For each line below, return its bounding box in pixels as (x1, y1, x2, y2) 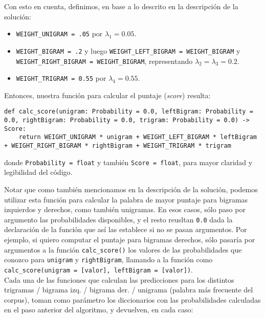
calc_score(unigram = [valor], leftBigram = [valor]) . (4, 264, 193, 275)
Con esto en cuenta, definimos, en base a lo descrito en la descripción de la (4, 1, 238, 11)
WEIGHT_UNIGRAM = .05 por (16, 28, 103, 39)
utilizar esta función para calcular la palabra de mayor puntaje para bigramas (4, 194, 248, 205)
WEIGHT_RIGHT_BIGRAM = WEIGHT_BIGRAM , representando (16, 55, 193, 66)
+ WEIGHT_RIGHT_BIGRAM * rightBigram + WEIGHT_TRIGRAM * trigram (4, 142, 231, 150)
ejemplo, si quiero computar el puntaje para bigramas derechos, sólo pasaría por (4, 234, 255, 244)
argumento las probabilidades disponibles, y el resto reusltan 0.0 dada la (4, 214, 233, 224)
